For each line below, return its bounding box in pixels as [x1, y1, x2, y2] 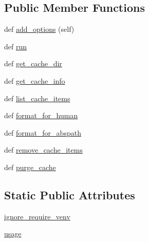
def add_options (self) [4, 24, 74, 34]
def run [4, 41, 27, 51]
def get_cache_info [4, 75, 65, 86]
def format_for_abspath [4, 127, 81, 138]
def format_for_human [4, 110, 78, 121]
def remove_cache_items [4, 144, 83, 155]
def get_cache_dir [4, 58, 62, 69]
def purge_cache [4, 161, 56, 172]
